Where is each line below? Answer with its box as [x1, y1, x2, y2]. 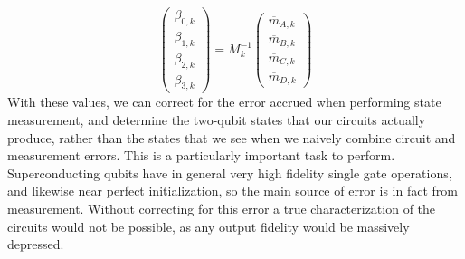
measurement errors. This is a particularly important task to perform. [7, 146, 395, 165]
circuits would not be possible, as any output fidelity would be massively [7, 216, 410, 235]
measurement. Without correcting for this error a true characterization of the [7, 198, 436, 217]
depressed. [7, 235, 64, 254]
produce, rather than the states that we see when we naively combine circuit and [7, 128, 456, 147]
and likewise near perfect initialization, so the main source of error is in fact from [7, 181, 458, 200]
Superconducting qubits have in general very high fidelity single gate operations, [7, 163, 452, 182]
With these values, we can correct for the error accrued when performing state [7, 92, 441, 111]
